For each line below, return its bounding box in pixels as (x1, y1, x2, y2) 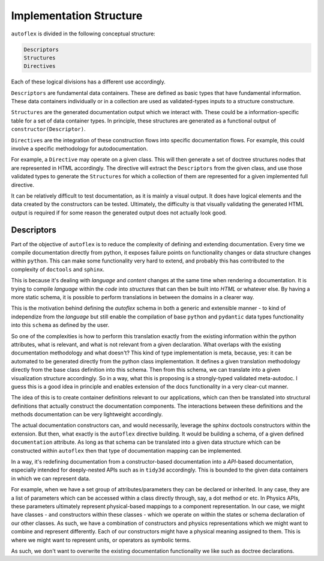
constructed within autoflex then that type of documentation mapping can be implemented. (11, 447, 242, 454)
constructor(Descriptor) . (11, 126, 86, 133)
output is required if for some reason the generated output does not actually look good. (11, 209, 227, 216)
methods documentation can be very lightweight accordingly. (11, 411, 163, 418)
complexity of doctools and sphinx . (11, 265, 105, 273)
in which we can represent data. (11, 475, 91, 482)
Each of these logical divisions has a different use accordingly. (11, 78, 166, 85)
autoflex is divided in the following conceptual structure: (11, 30, 155, 37)
